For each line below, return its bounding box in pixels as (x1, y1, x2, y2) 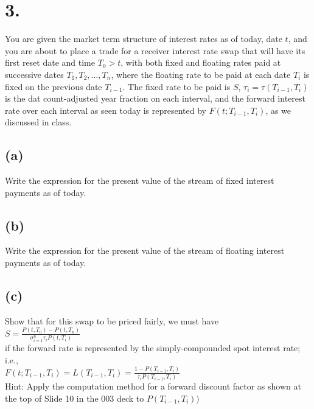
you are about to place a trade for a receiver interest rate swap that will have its (5, 44, 305, 57)
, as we (265, 103, 291, 116)
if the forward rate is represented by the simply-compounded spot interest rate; (5, 341, 301, 354)
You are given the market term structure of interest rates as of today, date (5, 32, 282, 45)
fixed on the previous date (5, 80, 102, 93)
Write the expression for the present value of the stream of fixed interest (5, 174, 274, 187)
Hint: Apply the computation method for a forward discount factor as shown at (5, 380, 301, 393)
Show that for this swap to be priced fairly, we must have (5, 314, 219, 327)
